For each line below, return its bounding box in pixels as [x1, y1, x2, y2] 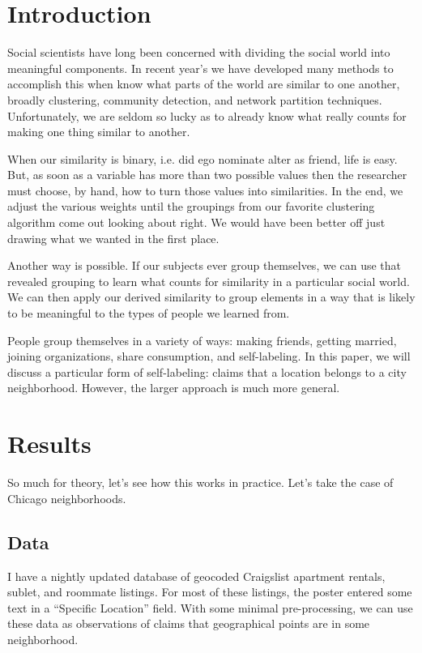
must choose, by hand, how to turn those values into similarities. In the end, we [7, 181, 403, 198]
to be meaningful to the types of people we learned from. [7, 305, 290, 322]
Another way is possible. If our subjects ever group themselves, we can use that [7, 257, 402, 274]
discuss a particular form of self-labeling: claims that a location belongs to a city [7, 363, 407, 380]
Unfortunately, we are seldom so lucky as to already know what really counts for [7, 107, 407, 124]
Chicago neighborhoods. [7, 489, 126, 506]
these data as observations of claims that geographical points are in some [7, 615, 370, 632]
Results [7, 427, 92, 460]
